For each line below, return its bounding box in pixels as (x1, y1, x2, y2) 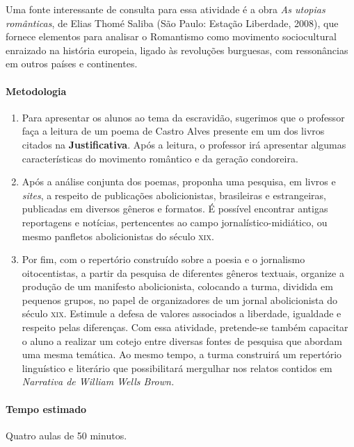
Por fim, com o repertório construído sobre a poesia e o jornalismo (22, 252, 305, 267)
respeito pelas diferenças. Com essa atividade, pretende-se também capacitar (22, 320, 348, 335)
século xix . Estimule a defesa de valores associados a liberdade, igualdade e (22, 306, 341, 321)
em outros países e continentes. (6, 56, 138, 71)
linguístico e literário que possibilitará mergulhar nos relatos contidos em (22, 360, 332, 375)
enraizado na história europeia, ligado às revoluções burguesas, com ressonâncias (6, 42, 348, 57)
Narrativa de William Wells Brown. (22, 374, 175, 389)
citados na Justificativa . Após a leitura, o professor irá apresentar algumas (22, 137, 346, 151)
